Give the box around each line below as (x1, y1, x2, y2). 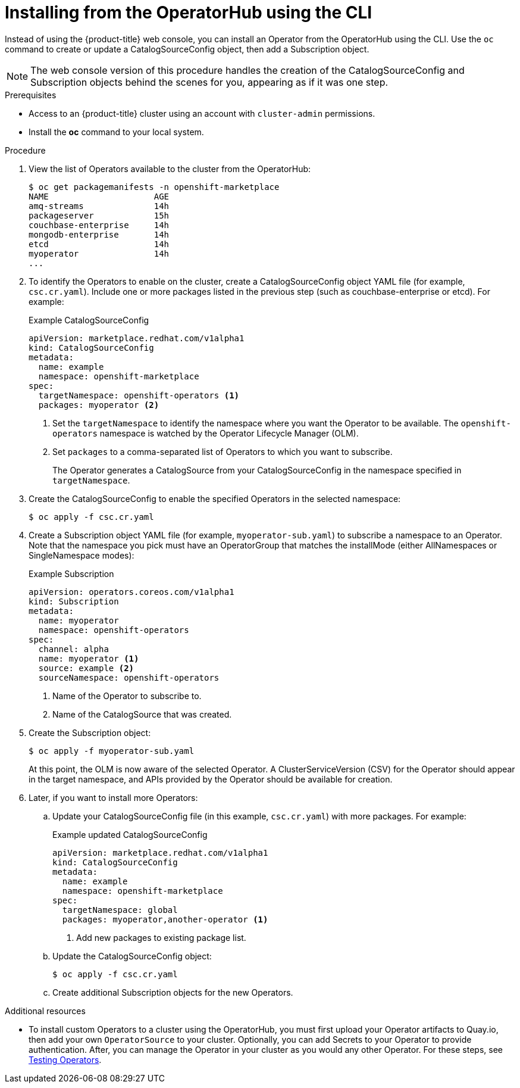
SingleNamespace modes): (29, 550, 134, 560)
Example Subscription (29, 568, 114, 579)
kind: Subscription (29, 596, 119, 606)
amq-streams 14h (29, 201, 170, 211)
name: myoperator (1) (38, 653, 139, 663)
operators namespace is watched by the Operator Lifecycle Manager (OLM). (52, 428, 359, 438)
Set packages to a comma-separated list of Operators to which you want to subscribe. (52, 446, 393, 457)
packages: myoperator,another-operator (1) (62, 914, 268, 924)
